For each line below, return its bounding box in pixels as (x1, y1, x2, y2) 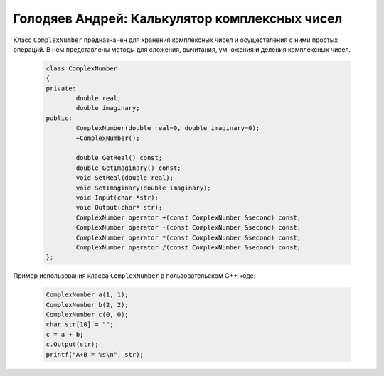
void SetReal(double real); (75, 174, 174, 182)
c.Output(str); (46, 340, 99, 348)
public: (46, 114, 73, 122)
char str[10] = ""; (46, 321, 114, 328)
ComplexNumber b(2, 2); (46, 301, 129, 308)
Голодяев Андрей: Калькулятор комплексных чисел (13, 11, 343, 26)
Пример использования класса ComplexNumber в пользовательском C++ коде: (13, 272, 256, 280)
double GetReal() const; (75, 154, 163, 162)
